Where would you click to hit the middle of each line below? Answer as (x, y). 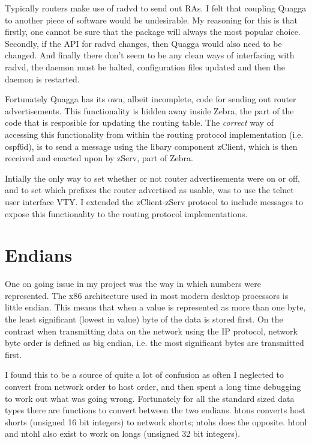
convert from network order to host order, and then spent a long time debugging (153, 386)
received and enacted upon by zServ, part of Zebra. (99, 158)
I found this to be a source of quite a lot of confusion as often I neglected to (145, 375)
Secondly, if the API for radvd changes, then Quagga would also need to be (143, 43)
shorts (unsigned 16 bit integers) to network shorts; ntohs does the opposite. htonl (156, 421)
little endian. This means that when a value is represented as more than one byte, (155, 307)
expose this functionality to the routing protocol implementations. (126, 213)
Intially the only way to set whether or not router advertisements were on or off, (153, 178)
